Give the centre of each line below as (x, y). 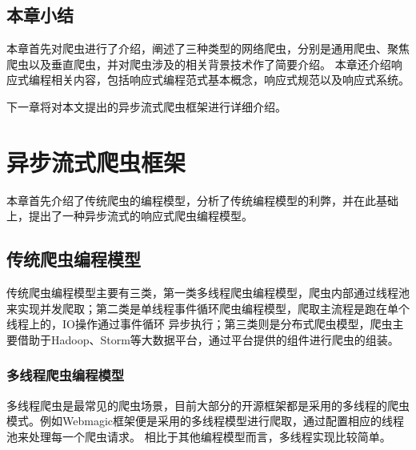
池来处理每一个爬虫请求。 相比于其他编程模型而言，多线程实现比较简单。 (199, 436)
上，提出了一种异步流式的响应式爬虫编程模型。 (130, 216)
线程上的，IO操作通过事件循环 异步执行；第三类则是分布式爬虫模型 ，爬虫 (200, 324)
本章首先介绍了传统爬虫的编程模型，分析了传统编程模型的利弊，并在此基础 (202, 200)
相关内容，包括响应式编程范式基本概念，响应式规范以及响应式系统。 (230, 80)
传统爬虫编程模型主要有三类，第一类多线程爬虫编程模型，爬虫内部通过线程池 (208, 293)
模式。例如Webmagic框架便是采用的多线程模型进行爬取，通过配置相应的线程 (205, 421)
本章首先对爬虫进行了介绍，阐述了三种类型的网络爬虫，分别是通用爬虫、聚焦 (208, 48)
